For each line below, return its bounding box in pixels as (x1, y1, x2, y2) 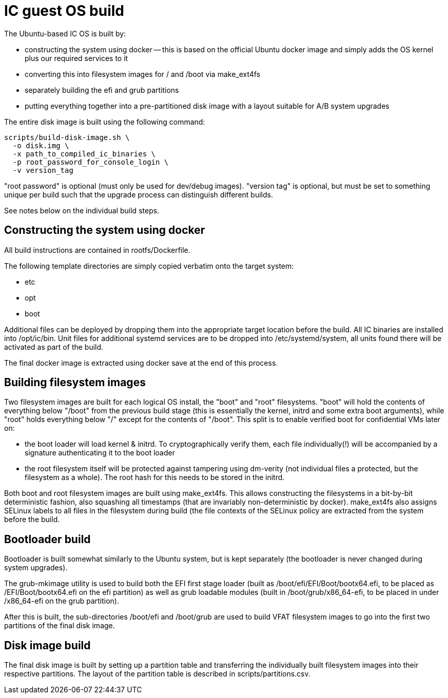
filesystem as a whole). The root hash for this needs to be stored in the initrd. (25, 473, 285, 482)
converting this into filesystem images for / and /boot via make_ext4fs (25, 69, 261, 78)
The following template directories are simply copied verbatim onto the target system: (4, 261, 294, 270)
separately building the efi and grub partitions (25, 85, 179, 94)
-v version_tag (12, 166, 73, 174)
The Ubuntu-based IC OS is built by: (4, 29, 126, 38)
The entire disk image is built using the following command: (4, 117, 205, 126)
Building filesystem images (4, 376, 146, 389)
